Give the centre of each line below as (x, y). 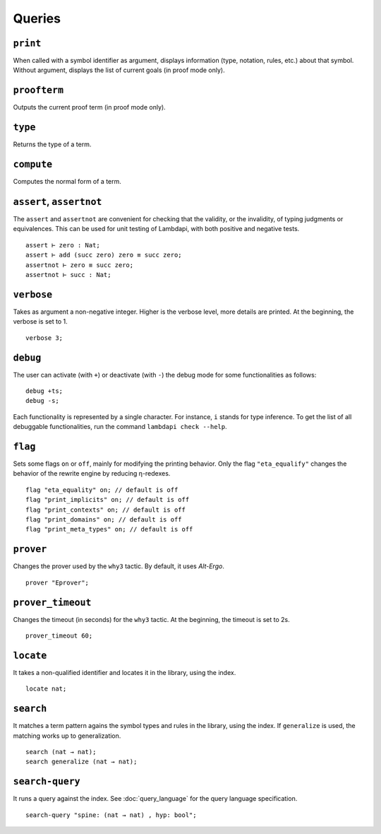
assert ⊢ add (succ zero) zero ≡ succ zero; (104, 255)
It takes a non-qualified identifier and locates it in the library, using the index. (125, 672)
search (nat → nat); (61, 752)
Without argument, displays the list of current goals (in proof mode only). (119, 70)
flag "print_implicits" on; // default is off (108, 500)
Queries (37, 18)
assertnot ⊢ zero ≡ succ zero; (80, 265)
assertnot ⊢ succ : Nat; (68, 275)
